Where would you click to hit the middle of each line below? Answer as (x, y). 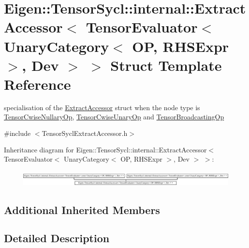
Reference (37, 84)
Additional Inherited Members (82, 209)
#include (17, 133)
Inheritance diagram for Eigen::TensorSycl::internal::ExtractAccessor (105, 149)
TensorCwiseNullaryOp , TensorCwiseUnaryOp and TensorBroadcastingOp (114, 117)
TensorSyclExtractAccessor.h (85, 133)
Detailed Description (57, 238)
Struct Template (166, 65)
